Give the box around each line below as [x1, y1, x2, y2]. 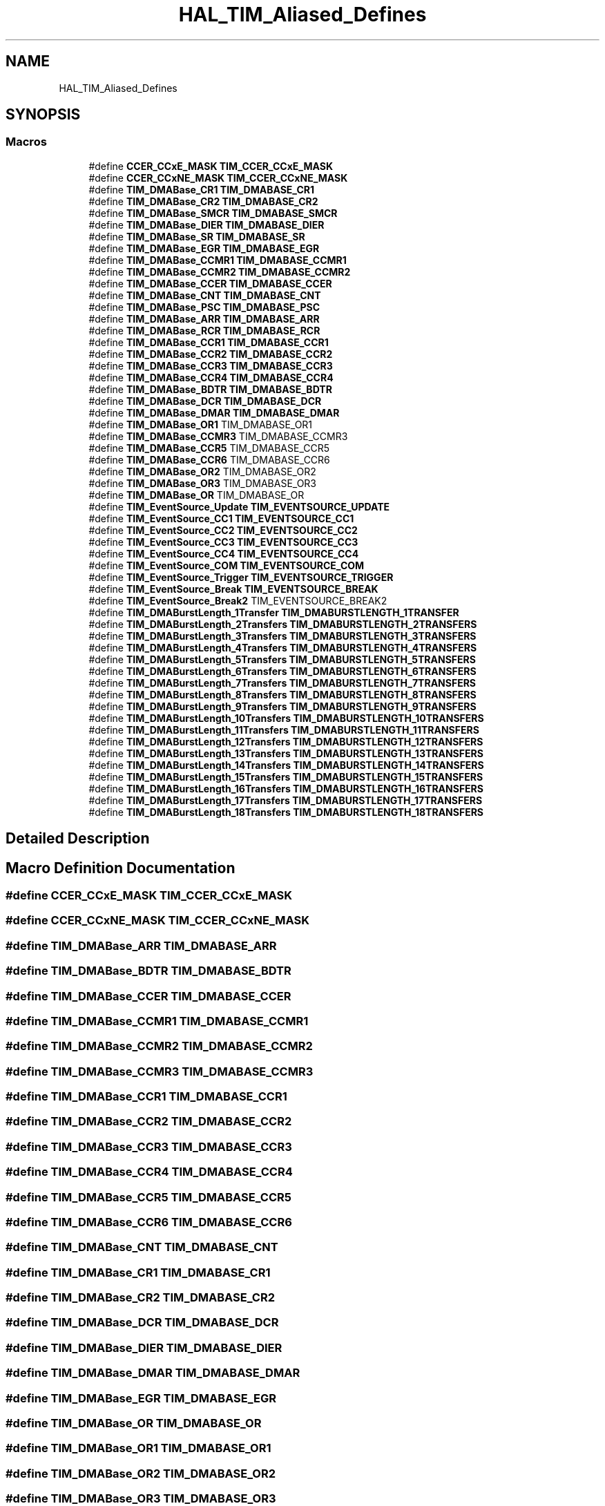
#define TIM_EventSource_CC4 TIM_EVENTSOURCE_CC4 [88, 547, 359, 560]
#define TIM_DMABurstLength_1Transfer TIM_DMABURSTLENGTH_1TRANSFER [88, 606, 459, 618]
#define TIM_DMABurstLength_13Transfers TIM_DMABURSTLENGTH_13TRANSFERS [88, 747, 483, 759]
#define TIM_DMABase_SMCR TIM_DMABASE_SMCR [88, 207, 338, 219]
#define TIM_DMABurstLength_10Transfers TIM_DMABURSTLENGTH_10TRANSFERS [88, 712, 484, 724]
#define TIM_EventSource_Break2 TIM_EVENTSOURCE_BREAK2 [88, 594, 387, 607]
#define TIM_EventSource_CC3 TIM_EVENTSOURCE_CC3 [88, 535, 358, 548]
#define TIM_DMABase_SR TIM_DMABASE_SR [88, 230, 305, 242]
